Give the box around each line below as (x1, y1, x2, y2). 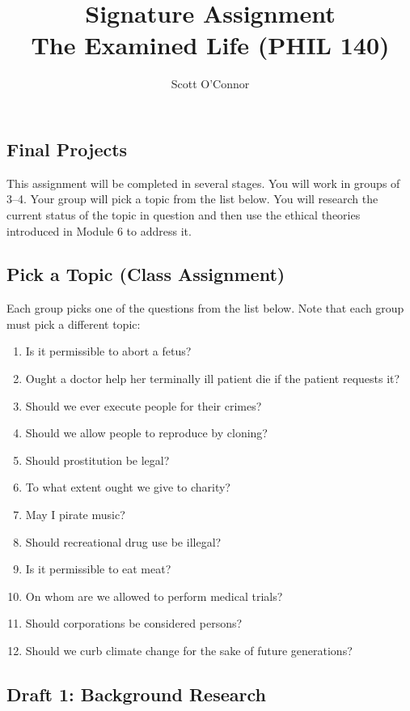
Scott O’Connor (171, 75, 250, 92)
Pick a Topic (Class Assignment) (6, 262, 285, 287)
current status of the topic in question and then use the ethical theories (6, 206, 361, 223)
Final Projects (6, 136, 128, 161)
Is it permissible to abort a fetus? (25, 343, 192, 360)
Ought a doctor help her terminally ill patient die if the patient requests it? (25, 370, 400, 387)
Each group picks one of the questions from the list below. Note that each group (6, 300, 404, 317)
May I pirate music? (25, 506, 125, 523)
